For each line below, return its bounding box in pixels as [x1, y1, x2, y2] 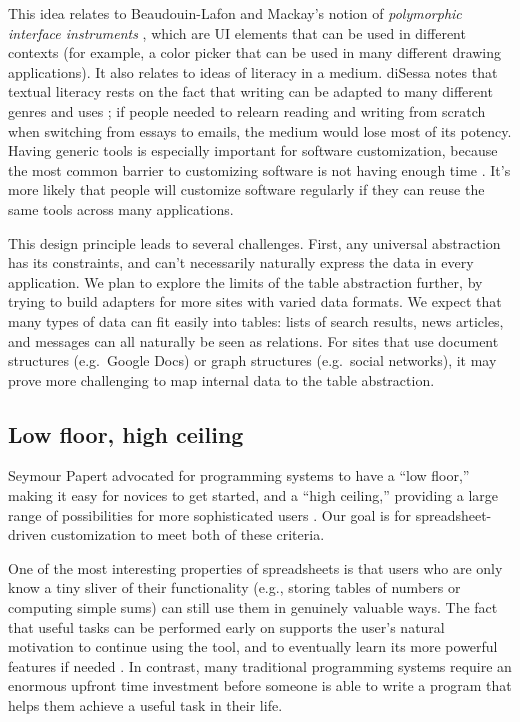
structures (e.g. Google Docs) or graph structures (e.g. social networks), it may [8, 350, 497, 371]
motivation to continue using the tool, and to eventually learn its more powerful [8, 636, 498, 657]
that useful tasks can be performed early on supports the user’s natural [8, 616, 445, 637]
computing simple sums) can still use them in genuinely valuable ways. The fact [8, 597, 498, 618]
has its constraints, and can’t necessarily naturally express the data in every [8, 252, 474, 273]
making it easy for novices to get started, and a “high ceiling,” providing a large [8, 485, 498, 506]
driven [8, 524, 47, 545]
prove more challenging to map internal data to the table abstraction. [8, 369, 435, 390]
